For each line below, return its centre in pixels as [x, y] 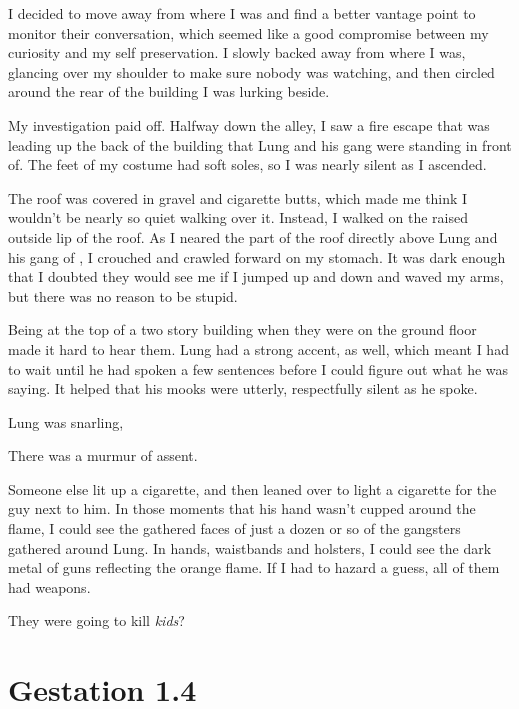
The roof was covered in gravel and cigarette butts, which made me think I [238, 197]
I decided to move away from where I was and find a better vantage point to [242, 13]
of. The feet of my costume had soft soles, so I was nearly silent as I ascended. [247, 164]
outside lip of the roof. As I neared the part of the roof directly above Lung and [253, 236]
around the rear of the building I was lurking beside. [169, 91]
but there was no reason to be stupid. [123, 295]
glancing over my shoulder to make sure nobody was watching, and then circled [251, 71]
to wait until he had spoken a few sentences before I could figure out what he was [258, 368]
